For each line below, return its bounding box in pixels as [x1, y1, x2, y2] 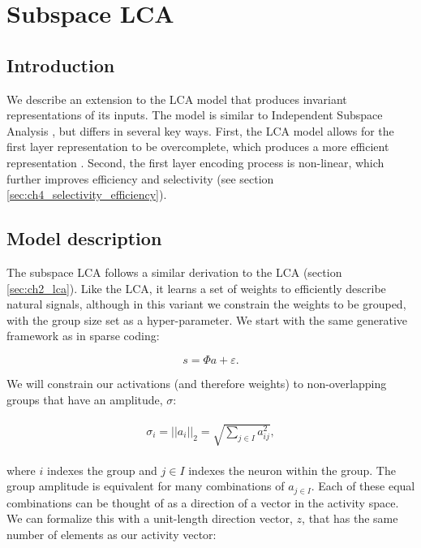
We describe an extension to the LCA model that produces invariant [6, 90, 347, 107]
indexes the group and [46, 461, 157, 478]
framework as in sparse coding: [6, 327, 160, 344]
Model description [6, 226, 162, 251]
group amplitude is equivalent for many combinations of [6, 477, 285, 494]
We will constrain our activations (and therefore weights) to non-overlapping [6, 374, 387, 391]
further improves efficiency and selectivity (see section [6, 170, 274, 187]
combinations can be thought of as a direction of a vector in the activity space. [6, 494, 399, 511]
